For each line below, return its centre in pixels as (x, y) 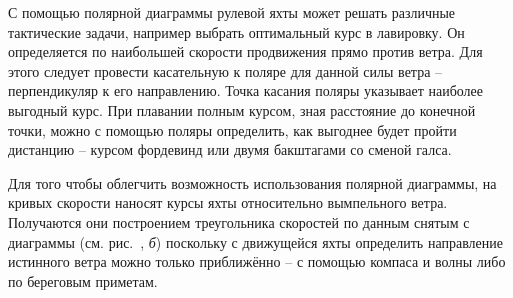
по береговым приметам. (83, 280)
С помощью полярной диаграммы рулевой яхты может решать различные (232, 12)
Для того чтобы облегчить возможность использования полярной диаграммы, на (252, 182)
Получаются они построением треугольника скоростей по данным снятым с (239, 221)
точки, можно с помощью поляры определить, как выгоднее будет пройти (232, 129)
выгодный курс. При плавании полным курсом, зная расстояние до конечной (242, 109)
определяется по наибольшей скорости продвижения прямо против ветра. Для (245, 51)
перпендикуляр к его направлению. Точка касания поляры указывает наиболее (246, 90)
